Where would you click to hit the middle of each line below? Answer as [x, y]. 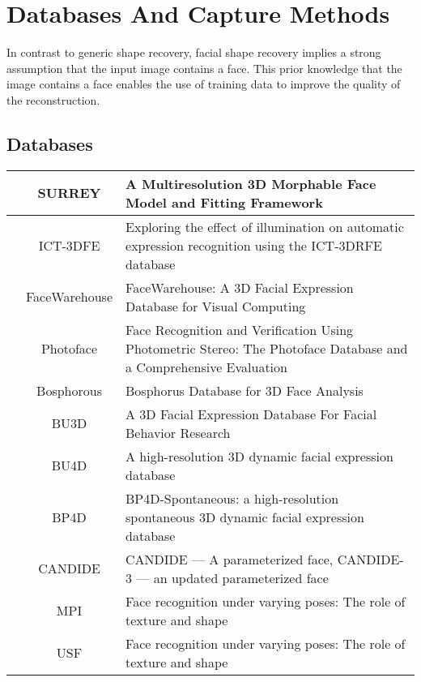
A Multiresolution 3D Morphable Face [251, 183]
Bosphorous [69, 390]
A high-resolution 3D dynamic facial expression [259, 456]
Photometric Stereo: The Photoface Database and [267, 348]
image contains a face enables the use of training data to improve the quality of [204, 84]
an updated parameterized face [241, 577]
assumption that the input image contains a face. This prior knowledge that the [204, 68]
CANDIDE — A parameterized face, [230, 559]
